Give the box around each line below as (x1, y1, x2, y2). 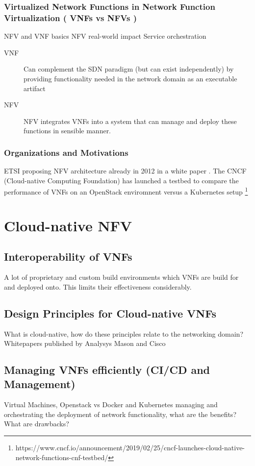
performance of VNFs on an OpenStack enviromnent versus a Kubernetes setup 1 (4, 185, 248, 196)
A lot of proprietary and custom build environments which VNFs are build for (4, 272, 239, 282)
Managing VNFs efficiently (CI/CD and (4, 362, 210, 377)
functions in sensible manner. (24, 125, 111, 136)
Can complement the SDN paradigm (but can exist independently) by (24, 64, 234, 74)
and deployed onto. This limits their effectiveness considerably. (4, 281, 192, 292)
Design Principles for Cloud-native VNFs (4, 305, 216, 320)
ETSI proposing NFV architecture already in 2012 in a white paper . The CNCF (4, 166, 247, 176)
